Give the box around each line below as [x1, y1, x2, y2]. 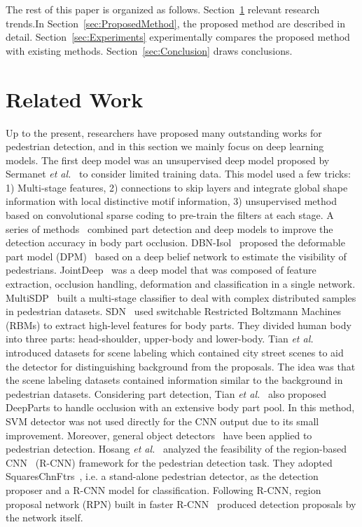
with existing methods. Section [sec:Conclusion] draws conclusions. [6, 43, 293, 58]
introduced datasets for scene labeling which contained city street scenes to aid [6, 345, 344, 359]
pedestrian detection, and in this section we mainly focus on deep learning [6, 139, 324, 154]
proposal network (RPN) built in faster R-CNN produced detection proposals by [6, 496, 356, 511]
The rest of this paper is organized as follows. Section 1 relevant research [6, 2, 320, 16]
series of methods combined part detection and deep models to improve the [6, 221, 333, 236]
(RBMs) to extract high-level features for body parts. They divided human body [6, 317, 351, 332]
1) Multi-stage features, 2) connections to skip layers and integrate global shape [6, 180, 348, 194]
